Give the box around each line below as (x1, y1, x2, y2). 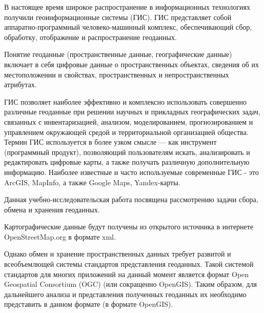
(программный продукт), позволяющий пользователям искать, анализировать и (4, 146, 250, 157)
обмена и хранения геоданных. (4, 204, 100, 214)
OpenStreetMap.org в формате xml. (4, 231, 116, 242)
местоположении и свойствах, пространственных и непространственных (4, 69, 229, 80)
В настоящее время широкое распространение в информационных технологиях (4, 2, 250, 12)
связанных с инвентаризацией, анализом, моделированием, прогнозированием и (4, 116, 253, 127)
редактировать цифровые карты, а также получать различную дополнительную (4, 156, 250, 167)
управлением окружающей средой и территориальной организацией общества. (4, 126, 249, 137)
